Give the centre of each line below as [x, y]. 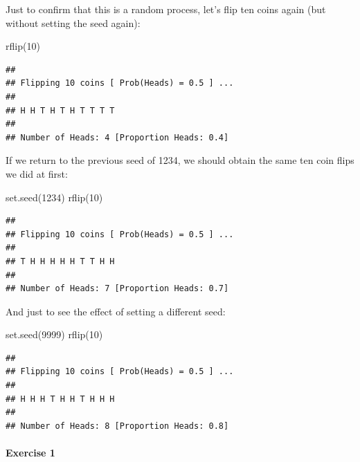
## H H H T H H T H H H [60, 399]
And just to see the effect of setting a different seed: [116, 311]
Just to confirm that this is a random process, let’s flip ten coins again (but [166, 9]
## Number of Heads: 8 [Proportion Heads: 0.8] [117, 426]
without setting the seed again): [73, 22]
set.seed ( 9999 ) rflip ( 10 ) [54, 334]
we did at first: [37, 173]
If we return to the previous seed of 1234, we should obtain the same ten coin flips [180, 160]
